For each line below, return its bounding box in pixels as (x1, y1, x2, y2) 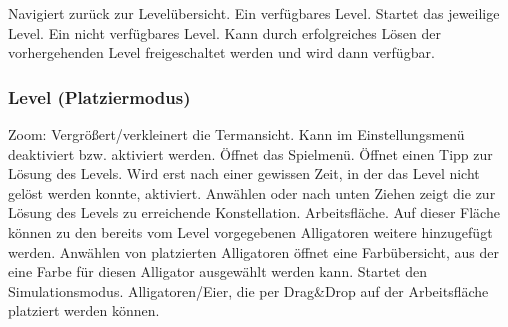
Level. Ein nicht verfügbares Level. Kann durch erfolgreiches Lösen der (8, 22, 441, 43)
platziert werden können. (8, 300, 160, 321)
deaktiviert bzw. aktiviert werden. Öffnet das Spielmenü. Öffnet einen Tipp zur (8, 143, 493, 164)
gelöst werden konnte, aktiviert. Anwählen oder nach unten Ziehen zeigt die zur (8, 182, 496, 203)
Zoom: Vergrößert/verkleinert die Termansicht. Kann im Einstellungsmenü (8, 124, 465, 144)
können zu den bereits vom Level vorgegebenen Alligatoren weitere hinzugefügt (8, 221, 493, 242)
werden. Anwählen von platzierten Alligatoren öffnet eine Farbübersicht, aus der (8, 241, 499, 262)
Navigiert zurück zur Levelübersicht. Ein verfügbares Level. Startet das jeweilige (8, 3, 500, 23)
